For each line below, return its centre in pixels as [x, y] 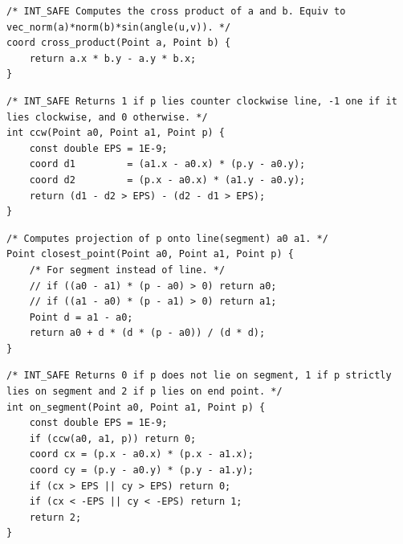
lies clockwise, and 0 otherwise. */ [107, 117]
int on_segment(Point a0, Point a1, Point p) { [136, 407]
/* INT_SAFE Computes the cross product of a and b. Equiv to [176, 11]
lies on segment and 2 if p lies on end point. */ [145, 392]
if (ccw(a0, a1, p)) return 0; [113, 438]
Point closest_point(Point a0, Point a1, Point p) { [150, 254]
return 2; [55, 517]
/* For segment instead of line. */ [127, 270]
